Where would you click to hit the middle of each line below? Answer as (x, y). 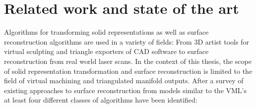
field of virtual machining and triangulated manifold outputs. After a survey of (124, 81)
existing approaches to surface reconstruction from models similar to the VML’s (126, 90)
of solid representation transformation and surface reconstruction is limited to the (128, 71)
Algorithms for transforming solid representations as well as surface (106, 32)
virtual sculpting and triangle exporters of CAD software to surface (106, 51)
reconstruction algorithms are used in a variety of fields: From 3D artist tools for (127, 41)
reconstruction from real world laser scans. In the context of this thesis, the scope (128, 61)
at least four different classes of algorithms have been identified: (101, 100)
